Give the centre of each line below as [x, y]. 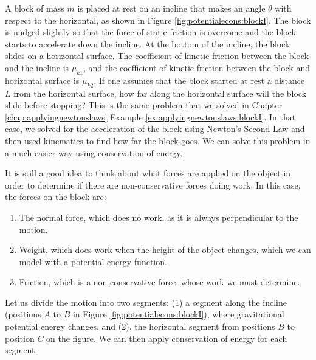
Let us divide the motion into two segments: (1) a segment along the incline [146, 302]
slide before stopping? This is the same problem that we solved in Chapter [144, 105]
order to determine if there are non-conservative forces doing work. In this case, [153, 185]
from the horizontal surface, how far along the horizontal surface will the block [160, 93]
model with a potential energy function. [93, 261]
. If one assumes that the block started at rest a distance [199, 80]
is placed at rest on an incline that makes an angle [171, 8]
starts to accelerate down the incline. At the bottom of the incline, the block [147, 43]
